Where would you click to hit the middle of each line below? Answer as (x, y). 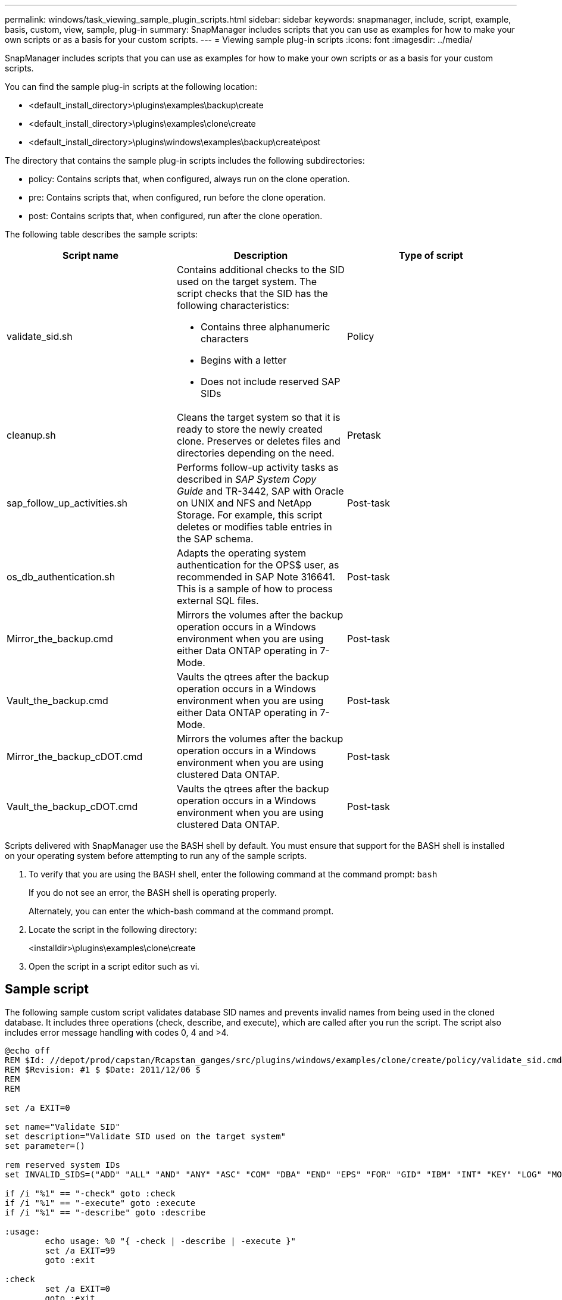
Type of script (431, 255)
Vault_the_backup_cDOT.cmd (72, 807)
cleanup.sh (31, 435)
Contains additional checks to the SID (260, 270)
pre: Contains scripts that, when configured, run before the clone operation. (177, 197)
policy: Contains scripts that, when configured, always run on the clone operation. (189, 179)
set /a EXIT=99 (80, 1250)
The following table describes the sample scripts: (101, 234)
